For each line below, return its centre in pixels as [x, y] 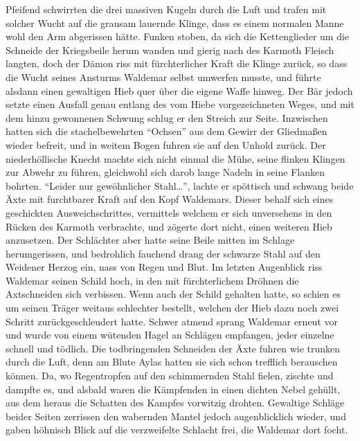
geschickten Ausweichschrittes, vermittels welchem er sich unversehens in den [169, 212]
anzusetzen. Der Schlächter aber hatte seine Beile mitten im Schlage [150, 240]
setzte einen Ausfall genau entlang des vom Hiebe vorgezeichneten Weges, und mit [180, 104]
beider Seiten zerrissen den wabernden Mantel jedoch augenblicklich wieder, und [176, 416]
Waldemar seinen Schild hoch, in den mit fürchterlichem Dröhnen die [152, 280]
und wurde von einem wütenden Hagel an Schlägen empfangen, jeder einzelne [170, 335]
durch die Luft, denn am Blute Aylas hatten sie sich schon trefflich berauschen [172, 362]
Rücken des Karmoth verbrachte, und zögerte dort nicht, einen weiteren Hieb [169, 226]
